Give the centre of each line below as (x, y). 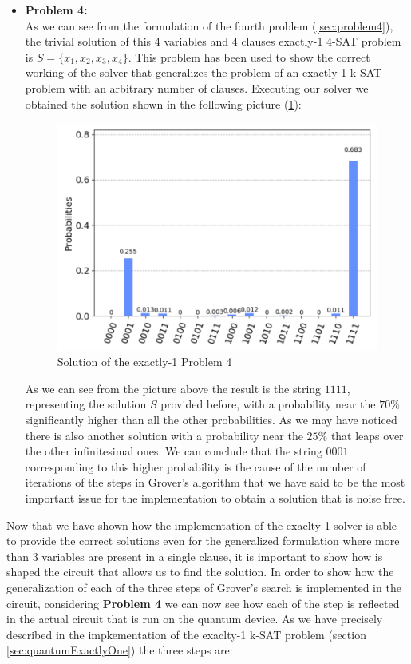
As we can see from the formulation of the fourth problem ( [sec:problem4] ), (209, 25)
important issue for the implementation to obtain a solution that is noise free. (215, 497)
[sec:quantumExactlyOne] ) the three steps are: (120, 650)
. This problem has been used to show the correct (249, 56)
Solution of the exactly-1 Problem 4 (144, 362)
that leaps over (367, 435)
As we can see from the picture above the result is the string (173, 388)
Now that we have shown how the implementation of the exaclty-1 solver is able (202, 525)
